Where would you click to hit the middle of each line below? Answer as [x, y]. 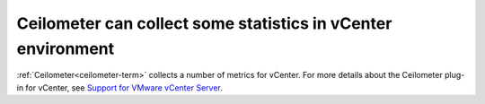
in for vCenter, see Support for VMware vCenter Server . [120, 87]
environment [66, 48]
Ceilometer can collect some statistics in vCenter [204, 23]
